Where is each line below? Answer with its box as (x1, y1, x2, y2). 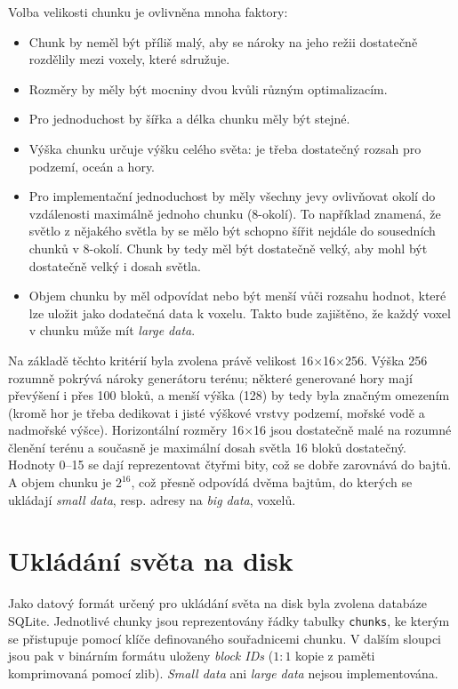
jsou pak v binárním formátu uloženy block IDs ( (8, 646, 274, 665)
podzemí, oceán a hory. (28, 156, 156, 175)
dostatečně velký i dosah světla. (28, 256, 201, 275)
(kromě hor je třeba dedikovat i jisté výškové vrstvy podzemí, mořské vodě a (8, 403, 425, 421)
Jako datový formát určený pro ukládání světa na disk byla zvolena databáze (8, 594, 428, 613)
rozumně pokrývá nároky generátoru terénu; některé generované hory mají (8, 368, 413, 387)
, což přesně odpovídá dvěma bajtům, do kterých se (131, 473, 413, 492)
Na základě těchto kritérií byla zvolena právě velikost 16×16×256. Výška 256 (8, 350, 428, 369)
